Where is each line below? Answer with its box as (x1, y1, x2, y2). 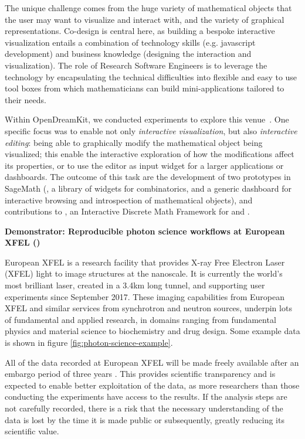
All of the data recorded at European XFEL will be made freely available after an (5, 356, 299, 368)
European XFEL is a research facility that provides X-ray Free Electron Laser (5, 256, 285, 268)
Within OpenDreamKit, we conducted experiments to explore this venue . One (5, 113, 289, 125)
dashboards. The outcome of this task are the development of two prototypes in (5, 171, 291, 183)
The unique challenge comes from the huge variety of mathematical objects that (5, 2, 292, 13)
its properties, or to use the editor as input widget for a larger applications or (5, 159, 284, 171)
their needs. (5, 93, 46, 106)
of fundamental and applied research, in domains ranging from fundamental (5, 313, 276, 325)
